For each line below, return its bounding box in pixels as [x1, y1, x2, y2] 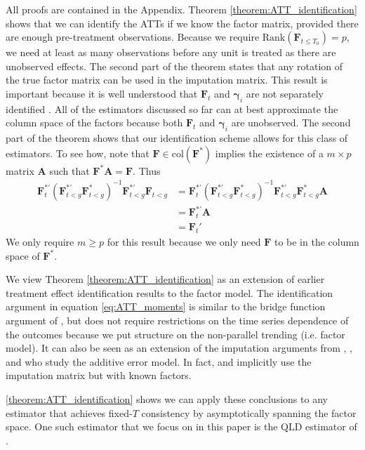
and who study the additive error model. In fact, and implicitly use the [6, 354, 312, 369]
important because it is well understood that [6, 86, 198, 100]
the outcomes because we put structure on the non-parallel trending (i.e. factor [6, 326, 345, 341]
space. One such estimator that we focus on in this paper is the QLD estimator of [6, 419, 357, 434]
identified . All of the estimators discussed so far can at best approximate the [6, 101, 338, 116]
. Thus [133, 163, 161, 178]
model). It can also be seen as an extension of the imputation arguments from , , [6, 340, 352, 355]
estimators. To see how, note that [6, 145, 150, 160]
